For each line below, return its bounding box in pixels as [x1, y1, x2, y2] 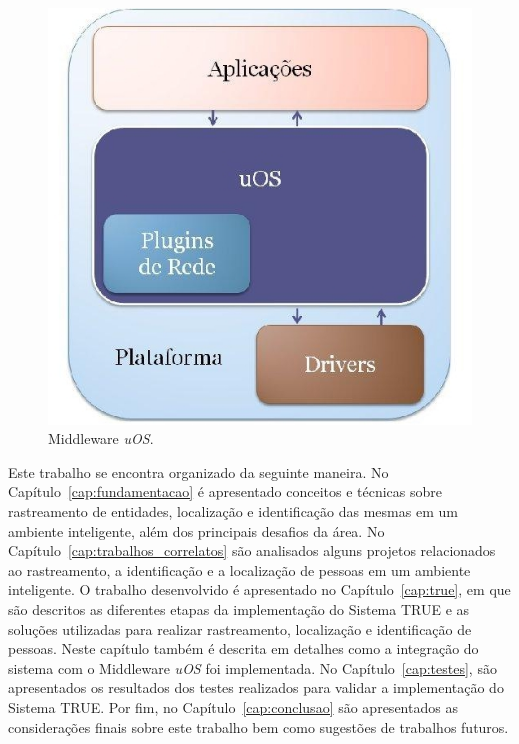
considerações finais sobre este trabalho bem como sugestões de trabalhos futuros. [8, 716, 509, 737]
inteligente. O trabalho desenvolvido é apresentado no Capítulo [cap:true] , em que [8, 579, 511, 600]
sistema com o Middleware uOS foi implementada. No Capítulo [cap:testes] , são [8, 657, 497, 678]
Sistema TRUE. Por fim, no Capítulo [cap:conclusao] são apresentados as [8, 696, 458, 717]
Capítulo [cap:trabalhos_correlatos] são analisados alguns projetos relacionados [8, 540, 496, 561]
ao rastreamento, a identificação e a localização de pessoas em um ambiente [8, 559, 471, 580]
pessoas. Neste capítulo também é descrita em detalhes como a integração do [8, 638, 479, 659]
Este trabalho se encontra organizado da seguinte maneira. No [8, 461, 389, 482]
